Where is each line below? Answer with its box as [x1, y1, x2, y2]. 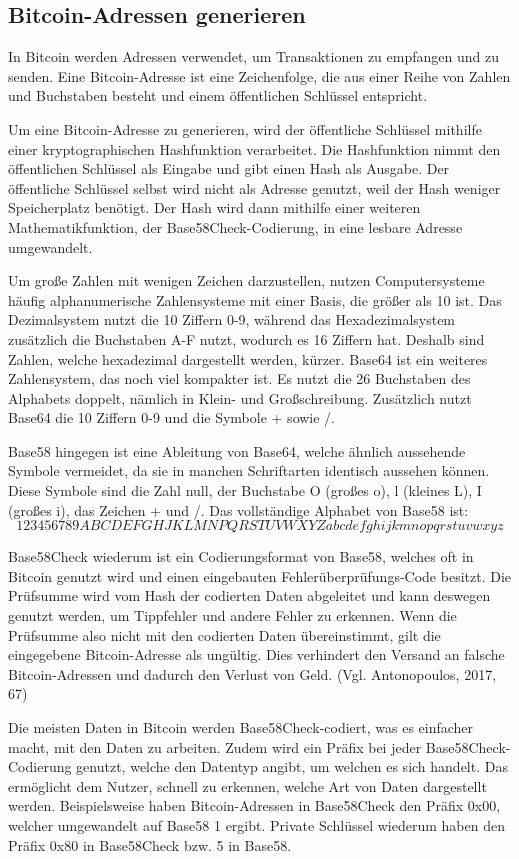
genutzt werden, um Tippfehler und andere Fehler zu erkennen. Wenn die [8, 605, 457, 626]
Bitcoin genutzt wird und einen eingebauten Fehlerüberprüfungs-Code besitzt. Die [8, 565, 512, 586]
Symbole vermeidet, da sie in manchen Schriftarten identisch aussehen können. [8, 460, 490, 481]
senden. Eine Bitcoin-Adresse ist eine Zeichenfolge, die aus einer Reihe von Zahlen [8, 65, 511, 86]
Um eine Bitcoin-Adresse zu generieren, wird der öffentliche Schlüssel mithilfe [8, 118, 482, 139]
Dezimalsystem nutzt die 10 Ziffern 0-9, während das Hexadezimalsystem [8, 309, 456, 330]
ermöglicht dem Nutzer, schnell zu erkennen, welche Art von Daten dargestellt [8, 775, 487, 796]
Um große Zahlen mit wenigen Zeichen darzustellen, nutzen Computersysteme [8, 270, 485, 291]
